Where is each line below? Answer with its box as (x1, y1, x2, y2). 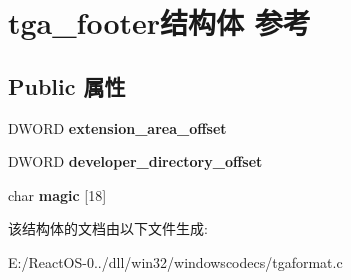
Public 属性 (8, 70, 126, 101)
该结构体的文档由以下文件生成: (8, 218, 208, 239)
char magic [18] (8, 184, 107, 205)
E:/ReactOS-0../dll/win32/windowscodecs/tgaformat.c (8, 251, 343, 272)
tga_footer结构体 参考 (8, 2, 311, 43)
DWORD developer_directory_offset (8, 151, 263, 172)
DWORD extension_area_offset (8, 117, 227, 138)
